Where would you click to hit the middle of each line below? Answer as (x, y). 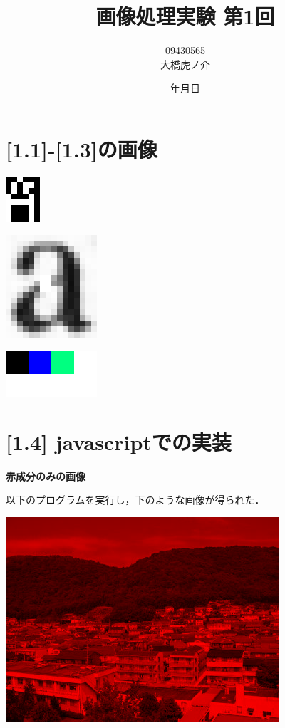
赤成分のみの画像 (46, 475)
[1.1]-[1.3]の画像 (82, 149)
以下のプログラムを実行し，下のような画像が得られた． (135, 500)
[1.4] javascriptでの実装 (119, 441)
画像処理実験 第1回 (185, 16)
